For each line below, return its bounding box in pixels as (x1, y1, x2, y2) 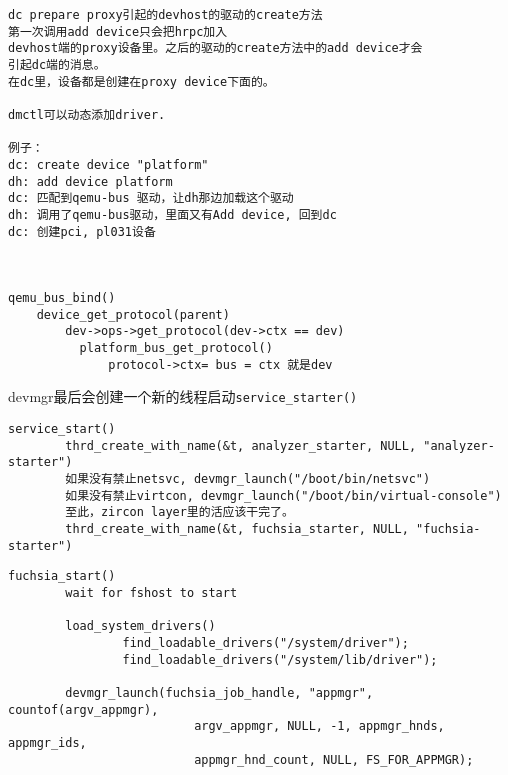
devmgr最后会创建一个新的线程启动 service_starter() (8, 386, 358, 407)
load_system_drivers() (65, 619, 216, 634)
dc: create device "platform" (8, 157, 209, 172)
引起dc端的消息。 (8, 57, 106, 72)
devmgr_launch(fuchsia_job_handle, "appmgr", (65, 685, 374, 700)
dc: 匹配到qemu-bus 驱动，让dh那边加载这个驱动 (8, 191, 294, 206)
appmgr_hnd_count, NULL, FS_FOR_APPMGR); (194, 752, 474, 767)
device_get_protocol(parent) (36, 307, 230, 322)
